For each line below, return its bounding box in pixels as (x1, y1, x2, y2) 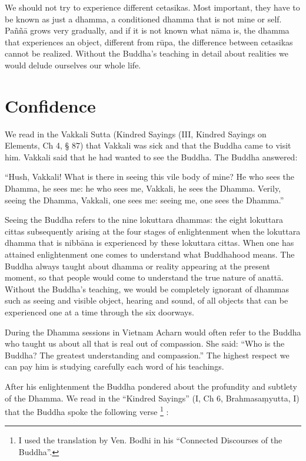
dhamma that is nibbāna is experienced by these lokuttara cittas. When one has (5, 236, 294, 249)
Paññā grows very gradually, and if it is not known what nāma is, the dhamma (5, 24, 290, 37)
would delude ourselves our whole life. (5, 58, 141, 71)
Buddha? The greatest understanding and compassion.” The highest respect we (5, 348, 290, 361)
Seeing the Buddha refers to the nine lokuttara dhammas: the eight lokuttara (5, 213, 284, 226)
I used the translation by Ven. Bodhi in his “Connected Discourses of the (18, 434, 282, 446)
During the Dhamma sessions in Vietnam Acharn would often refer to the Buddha (5, 325, 301, 338)
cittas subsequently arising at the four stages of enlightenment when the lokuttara (5, 225, 301, 237)
